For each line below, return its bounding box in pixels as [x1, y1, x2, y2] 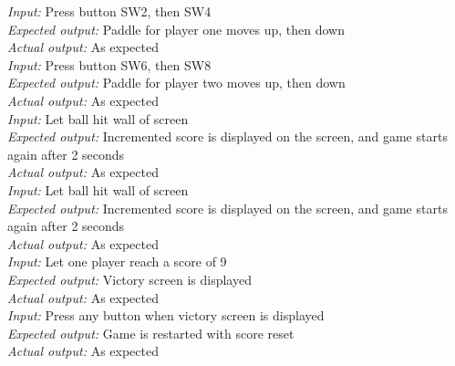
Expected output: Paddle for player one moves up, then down [7, 19, 345, 38]
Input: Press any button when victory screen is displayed [7, 306, 325, 325]
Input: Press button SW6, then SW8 [7, 55, 212, 74]
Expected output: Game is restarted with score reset [7, 323, 295, 342]
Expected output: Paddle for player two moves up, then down [7, 73, 346, 92]
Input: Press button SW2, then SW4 [7, 2, 212, 20]
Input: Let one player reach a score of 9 [7, 252, 227, 271]
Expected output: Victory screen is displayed [7, 269, 252, 288]
